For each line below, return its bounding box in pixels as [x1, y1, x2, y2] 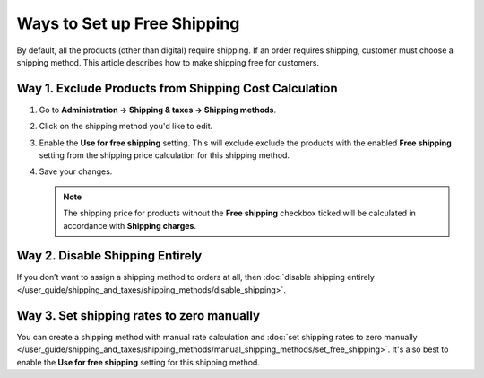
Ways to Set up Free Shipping [16, 13, 240, 33]
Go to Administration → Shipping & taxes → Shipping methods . [39, 104, 277, 115]
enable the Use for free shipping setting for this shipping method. [16, 356, 260, 367]
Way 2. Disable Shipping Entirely [16, 248, 203, 264]
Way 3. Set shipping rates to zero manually [16, 308, 260, 323]
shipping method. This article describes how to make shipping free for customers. [16, 57, 320, 67]
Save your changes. [39, 166, 113, 177]
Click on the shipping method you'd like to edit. [39, 121, 213, 132]
